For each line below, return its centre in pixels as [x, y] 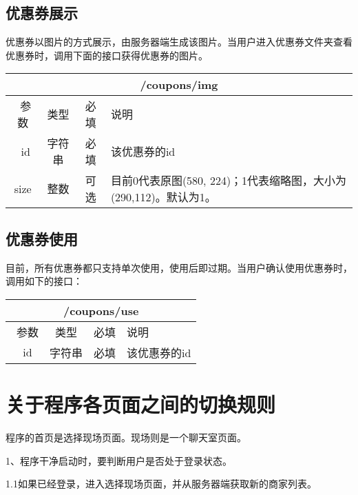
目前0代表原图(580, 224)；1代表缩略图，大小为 [229, 181]
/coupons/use [101, 310]
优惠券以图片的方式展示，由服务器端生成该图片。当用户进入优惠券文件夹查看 [179, 42]
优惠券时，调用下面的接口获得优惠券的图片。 [107, 55]
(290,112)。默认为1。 [163, 197]
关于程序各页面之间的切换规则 [141, 404]
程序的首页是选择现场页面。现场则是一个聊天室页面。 [126, 437]
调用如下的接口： [44, 281]
